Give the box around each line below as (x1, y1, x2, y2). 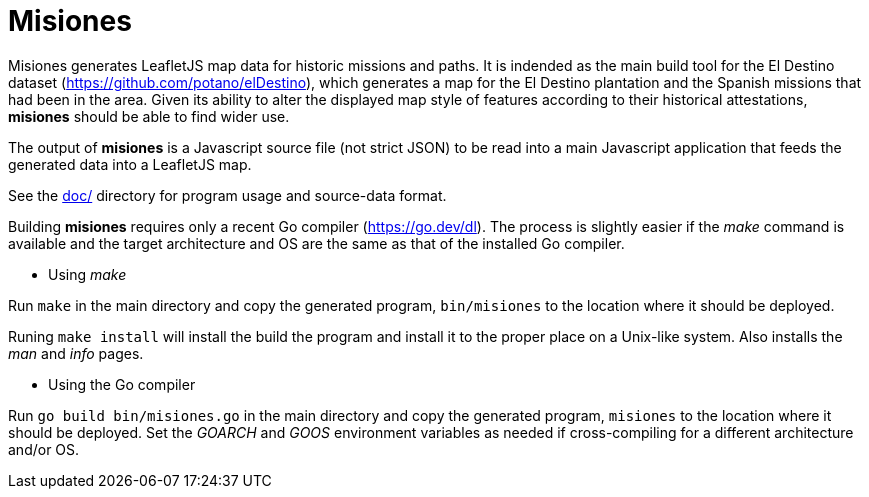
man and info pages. (8, 344, 144, 362)
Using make (48, 265, 127, 283)
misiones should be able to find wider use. (8, 107, 290, 125)
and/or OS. (8, 440, 80, 458)
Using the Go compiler (48, 375, 196, 393)
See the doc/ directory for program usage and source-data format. (8, 186, 447, 204)
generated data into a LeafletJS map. (8, 155, 252, 173)
